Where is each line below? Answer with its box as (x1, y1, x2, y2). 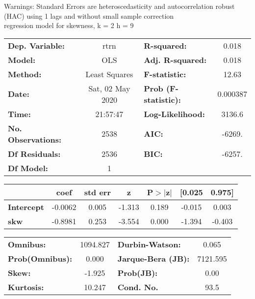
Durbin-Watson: (117, 238, 181, 250)
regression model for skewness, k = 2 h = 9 (4, 20, 134, 30)
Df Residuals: (8, 148, 61, 159)
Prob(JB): (117, 267, 158, 278)
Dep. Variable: (8, 39, 65, 51)
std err (84, 186, 111, 198)
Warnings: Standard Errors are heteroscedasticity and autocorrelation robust (4, 1, 235, 11)
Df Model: (8, 162, 48, 174)
